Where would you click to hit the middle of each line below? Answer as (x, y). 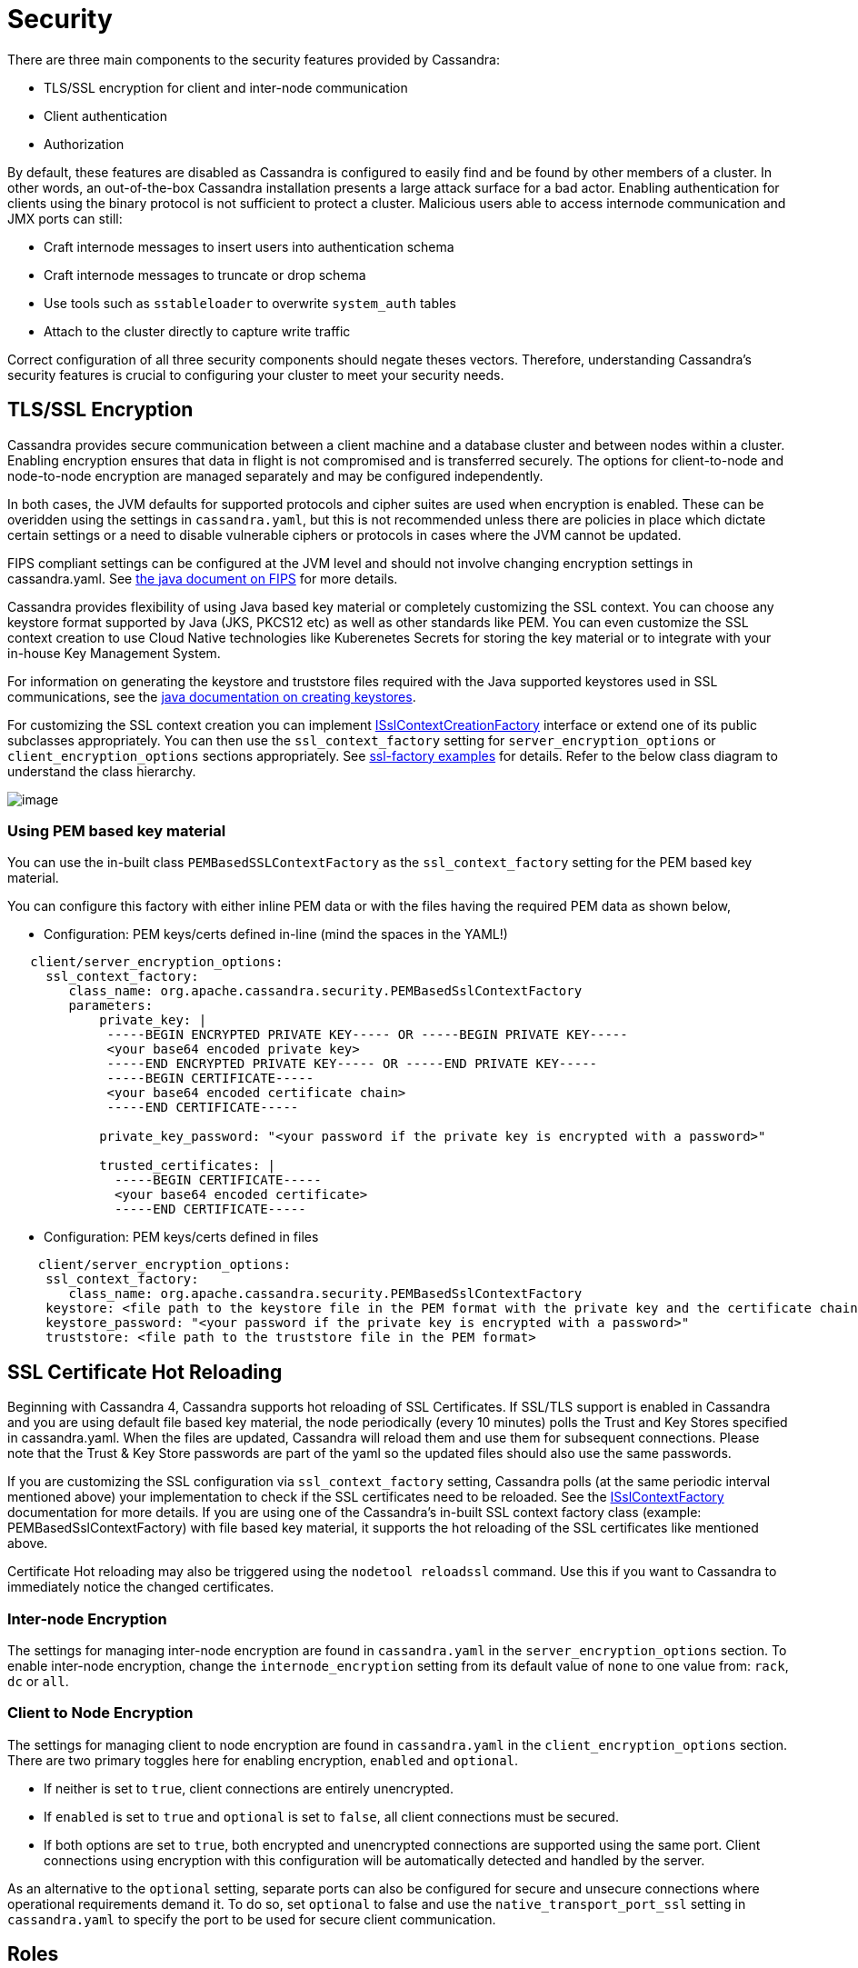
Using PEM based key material (117, 830)
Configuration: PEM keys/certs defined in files (181, 1237)
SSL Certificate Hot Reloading (145, 1372)
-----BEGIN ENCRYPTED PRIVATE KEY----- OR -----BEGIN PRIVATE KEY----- (367, 1035)
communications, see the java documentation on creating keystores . (212, 696)
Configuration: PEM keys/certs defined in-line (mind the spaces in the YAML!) (276, 934)
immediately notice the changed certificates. (141, 1587)
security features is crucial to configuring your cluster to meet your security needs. (256, 375)
